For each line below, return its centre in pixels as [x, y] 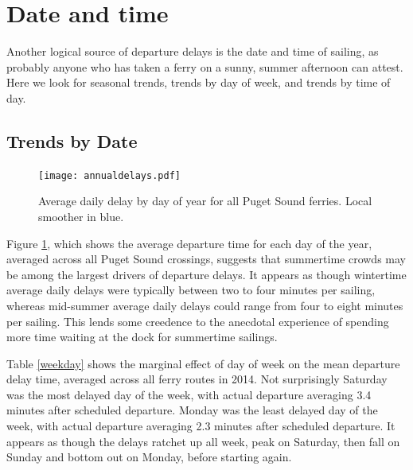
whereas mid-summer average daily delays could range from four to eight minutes [205, 305]
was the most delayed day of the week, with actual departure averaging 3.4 [189, 394]
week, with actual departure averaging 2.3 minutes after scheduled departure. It [201, 426]
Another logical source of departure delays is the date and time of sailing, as [193, 51]
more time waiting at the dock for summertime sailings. [142, 337]
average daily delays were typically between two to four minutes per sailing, [191, 290]
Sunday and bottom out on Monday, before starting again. [149, 457]
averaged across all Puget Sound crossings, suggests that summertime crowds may [206, 259]
